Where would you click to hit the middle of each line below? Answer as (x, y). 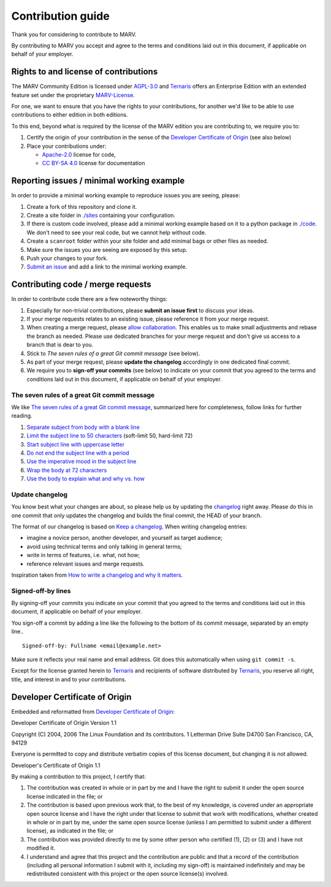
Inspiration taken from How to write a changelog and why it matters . (97, 575)
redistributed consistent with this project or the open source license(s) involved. (128, 874)
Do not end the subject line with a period (78, 453)
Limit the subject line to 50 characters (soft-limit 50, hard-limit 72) (110, 436)
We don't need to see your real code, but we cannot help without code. (116, 232)
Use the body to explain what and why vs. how (86, 479)
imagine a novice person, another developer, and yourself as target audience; (125, 538)
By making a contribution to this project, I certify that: (79, 776)
